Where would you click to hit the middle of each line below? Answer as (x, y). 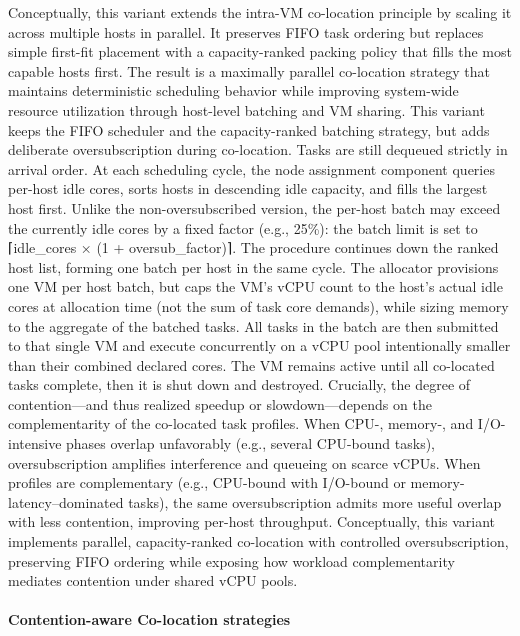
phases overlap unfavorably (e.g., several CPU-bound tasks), (251, 443)
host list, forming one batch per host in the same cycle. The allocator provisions (253, 266)
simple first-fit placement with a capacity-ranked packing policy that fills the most (260, 51)
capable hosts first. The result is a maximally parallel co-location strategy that (249, 70)
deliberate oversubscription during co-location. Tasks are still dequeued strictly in (258, 149)
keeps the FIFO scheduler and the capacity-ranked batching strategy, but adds (249, 129)
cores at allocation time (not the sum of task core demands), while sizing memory (258, 305)
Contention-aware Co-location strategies (149, 619)
